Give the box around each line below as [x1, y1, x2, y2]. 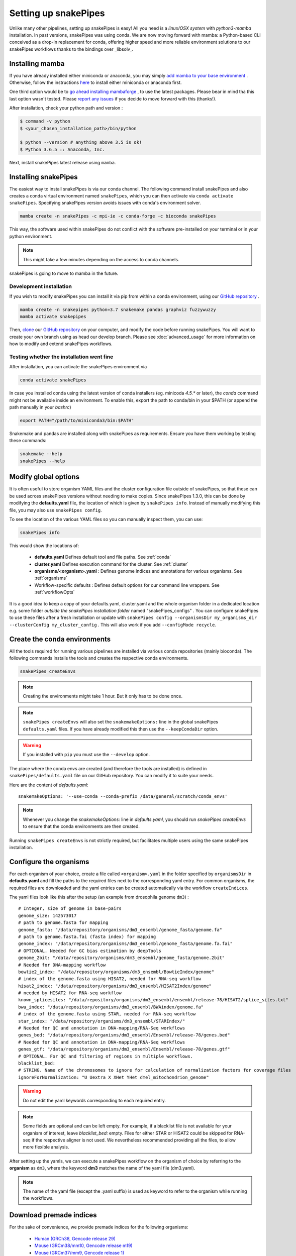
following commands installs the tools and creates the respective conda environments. [9, 655, 188, 661]
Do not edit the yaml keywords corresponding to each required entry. [23, 1097, 166, 1103]
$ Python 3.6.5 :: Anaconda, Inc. [20, 146, 105, 152]
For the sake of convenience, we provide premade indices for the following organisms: [9, 1224, 188, 1230]
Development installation [9, 283, 72, 290]
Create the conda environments [9, 635, 111, 643]
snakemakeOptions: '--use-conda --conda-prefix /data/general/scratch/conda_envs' [18, 793, 228, 799]
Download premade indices [9, 1211, 97, 1219]
